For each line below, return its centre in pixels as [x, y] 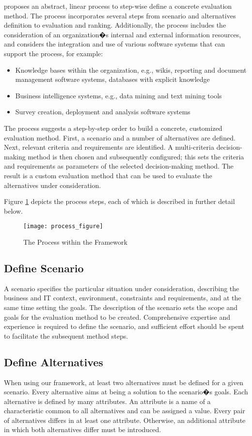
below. [13, 210]
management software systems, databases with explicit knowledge [112, 79]
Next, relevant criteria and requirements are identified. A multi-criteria [109, 147]
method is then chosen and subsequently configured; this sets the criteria [136, 156]
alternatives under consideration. [53, 185]
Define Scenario [44, 268]
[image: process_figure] [63, 226]
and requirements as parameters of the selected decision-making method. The [119, 166]
